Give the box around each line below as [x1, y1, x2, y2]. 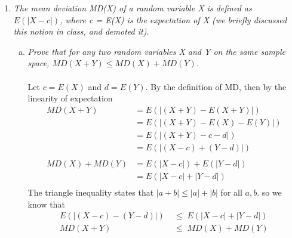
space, [27, 57, 50, 69]
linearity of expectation [27, 92, 113, 104]
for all [220, 186, 242, 198]
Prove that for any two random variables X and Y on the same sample [27, 45, 286, 57]
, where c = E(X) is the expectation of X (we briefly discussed [60, 13, 287, 26]
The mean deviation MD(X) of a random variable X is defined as [13, 2, 252, 14]
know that [27, 197, 65, 210]
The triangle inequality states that [27, 186, 154, 198]
